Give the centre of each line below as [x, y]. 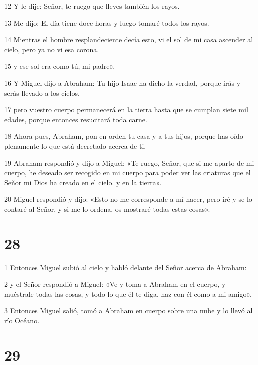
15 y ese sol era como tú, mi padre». [60, 66]
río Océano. [22, 320]
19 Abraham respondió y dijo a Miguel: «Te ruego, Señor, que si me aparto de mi [129, 163]
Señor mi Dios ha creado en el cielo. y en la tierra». [83, 182]
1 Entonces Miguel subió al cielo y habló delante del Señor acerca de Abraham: [125, 267]
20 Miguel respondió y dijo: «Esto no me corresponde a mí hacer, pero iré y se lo [128, 199]
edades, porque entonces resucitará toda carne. [76, 119]
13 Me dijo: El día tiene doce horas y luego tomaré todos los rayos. [107, 23]
